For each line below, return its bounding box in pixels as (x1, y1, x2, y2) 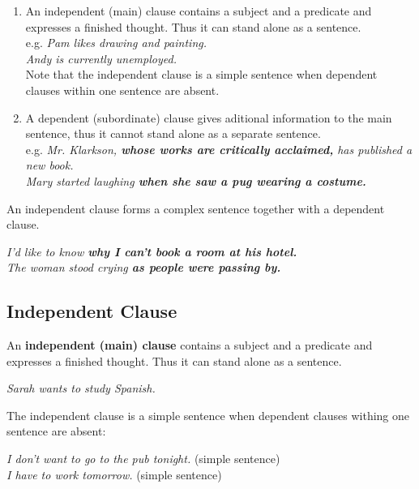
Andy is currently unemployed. (25, 49, 177, 66)
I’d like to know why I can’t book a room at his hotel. (6, 242, 297, 260)
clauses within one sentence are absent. (25, 81, 220, 98)
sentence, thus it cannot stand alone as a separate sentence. (25, 125, 321, 142)
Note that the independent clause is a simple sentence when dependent (25, 66, 378, 83)
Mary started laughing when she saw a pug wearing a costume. (25, 172, 366, 189)
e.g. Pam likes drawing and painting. (25, 34, 207, 51)
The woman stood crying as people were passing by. (6, 259, 281, 276)
